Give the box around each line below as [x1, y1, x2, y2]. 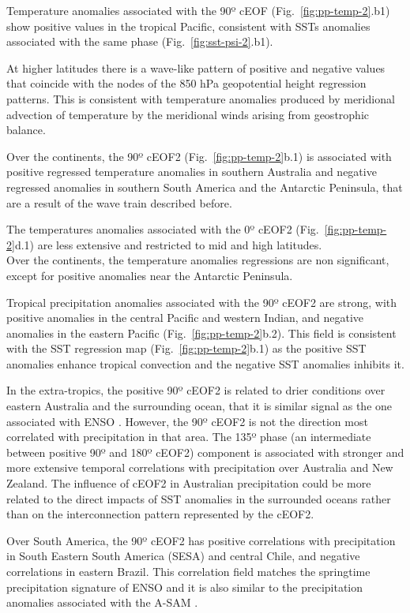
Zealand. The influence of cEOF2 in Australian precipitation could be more [6, 475, 371, 492]
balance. [6, 121, 46, 138]
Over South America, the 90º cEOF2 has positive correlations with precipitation [6, 532, 396, 548]
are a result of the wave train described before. [6, 194, 232, 211]
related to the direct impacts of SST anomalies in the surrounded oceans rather [6, 490, 391, 506]
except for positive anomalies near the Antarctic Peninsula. [6, 267, 293, 283]
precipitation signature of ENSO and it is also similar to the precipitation [6, 578, 363, 595]
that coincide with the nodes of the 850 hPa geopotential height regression [6, 75, 367, 92]
